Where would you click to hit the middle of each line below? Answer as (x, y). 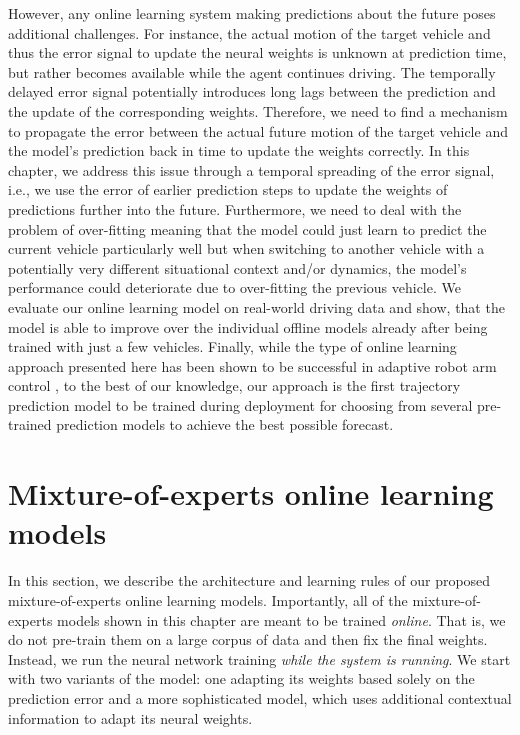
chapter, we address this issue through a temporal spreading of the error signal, (251, 169)
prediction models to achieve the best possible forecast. (225, 424)
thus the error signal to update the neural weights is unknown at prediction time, (257, 52)
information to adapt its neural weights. (130, 717)
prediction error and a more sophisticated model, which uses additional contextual (260, 697)
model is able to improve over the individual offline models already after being (248, 326)
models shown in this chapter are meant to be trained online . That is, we (281, 619)
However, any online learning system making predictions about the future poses (252, 13)
